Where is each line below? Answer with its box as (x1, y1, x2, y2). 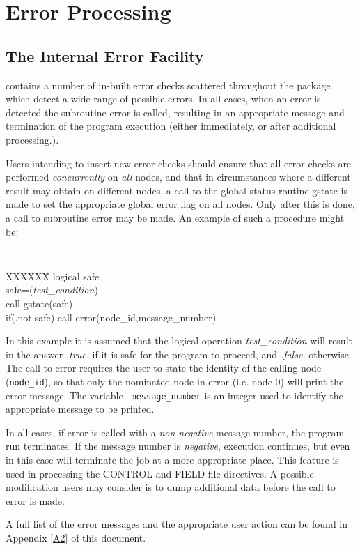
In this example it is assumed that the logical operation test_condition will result (6, 333, 352, 348)
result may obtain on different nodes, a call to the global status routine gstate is (6, 183, 347, 197)
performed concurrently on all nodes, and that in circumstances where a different (6, 169, 351, 184)
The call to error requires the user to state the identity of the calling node (6, 360, 322, 375)
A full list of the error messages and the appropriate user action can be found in (6, 517, 348, 531)
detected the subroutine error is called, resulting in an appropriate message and (6, 105, 345, 119)
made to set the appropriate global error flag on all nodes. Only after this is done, (6, 197, 355, 211)
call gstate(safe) (6, 296, 73, 310)
